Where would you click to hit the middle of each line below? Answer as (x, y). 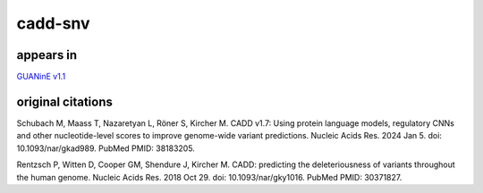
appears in (47, 55)
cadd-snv (53, 23)
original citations (65, 101)
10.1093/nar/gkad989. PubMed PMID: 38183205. (106, 148)
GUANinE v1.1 (41, 77)
